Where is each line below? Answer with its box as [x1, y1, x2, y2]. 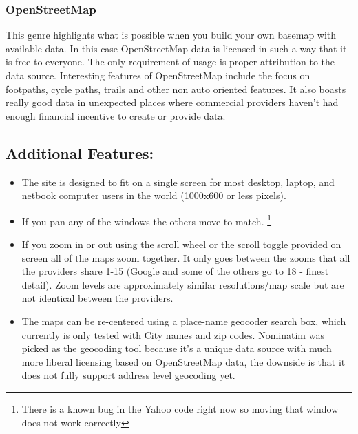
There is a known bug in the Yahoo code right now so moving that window [21, 401, 339, 415]
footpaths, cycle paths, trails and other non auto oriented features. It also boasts [6, 81, 346, 96]
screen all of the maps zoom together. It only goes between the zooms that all [21, 250, 350, 265]
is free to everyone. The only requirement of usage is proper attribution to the [6, 54, 335, 69]
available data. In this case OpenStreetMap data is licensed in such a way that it [6, 41, 347, 55]
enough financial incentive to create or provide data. [6, 108, 226, 123]
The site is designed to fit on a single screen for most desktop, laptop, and [21, 174, 335, 189]
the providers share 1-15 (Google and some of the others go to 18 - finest [21, 264, 329, 278]
